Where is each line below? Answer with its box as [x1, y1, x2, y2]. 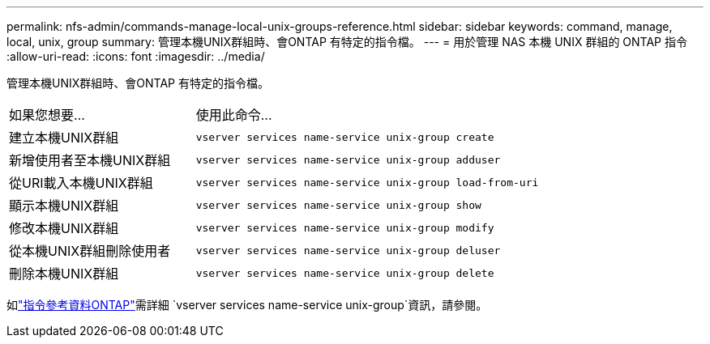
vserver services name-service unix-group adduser [195, 153, 501, 166]
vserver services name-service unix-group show [195, 198, 481, 211]
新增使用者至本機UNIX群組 [9, 152, 171, 168]
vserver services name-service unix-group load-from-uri [195, 176, 539, 189]
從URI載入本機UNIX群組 [9, 175, 153, 191]
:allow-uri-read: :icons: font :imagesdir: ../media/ [6, 49, 265, 63]
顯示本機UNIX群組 [9, 197, 119, 214]
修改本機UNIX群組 [9, 220, 119, 236]
